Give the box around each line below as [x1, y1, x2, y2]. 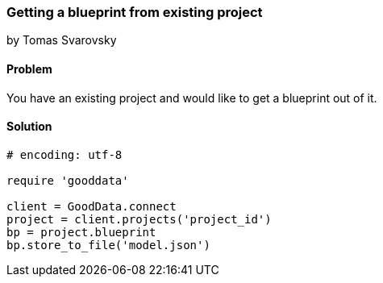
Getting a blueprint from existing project [6, 4, 263, 20]
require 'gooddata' [6, 173, 129, 187]
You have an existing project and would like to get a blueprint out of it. [6, 90, 377, 105]
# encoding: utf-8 [6, 148, 123, 161]
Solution [6, 119, 52, 134]
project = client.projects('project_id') [6, 212, 272, 226]
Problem [6, 61, 52, 76]
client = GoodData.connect [6, 199, 177, 213]
